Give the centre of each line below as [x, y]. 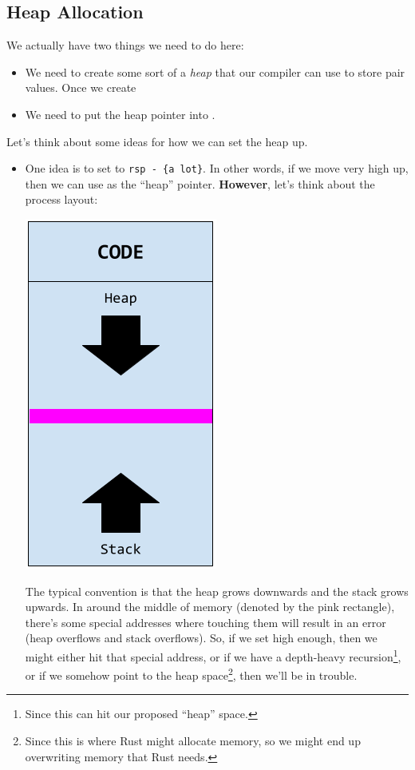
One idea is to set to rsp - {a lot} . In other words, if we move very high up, [217, 168]
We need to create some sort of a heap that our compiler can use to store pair [215, 71]
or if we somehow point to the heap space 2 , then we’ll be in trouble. [191, 674]
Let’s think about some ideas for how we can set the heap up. [157, 141]
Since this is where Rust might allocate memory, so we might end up [193, 741]
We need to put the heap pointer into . [120, 114]
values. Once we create [81, 87]
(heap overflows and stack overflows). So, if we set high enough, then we [201, 638]
